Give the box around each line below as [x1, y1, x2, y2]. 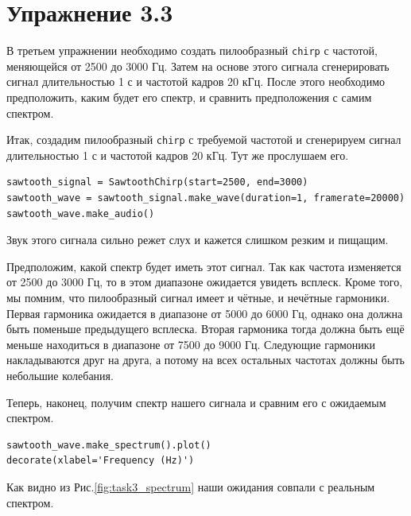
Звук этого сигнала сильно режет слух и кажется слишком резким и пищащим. [6, 231, 389, 248]
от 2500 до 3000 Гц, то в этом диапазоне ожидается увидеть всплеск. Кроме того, [6, 274, 403, 290]
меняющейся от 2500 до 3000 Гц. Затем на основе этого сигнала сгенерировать [6, 57, 390, 74]
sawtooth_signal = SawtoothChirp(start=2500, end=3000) [6, 177, 308, 188]
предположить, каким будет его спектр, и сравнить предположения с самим [6, 88, 372, 105]
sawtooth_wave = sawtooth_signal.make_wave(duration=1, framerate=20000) [6, 192, 405, 204]
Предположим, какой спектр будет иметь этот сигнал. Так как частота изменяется [6, 258, 401, 274]
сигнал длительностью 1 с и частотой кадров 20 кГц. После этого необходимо [6, 73, 386, 90]
